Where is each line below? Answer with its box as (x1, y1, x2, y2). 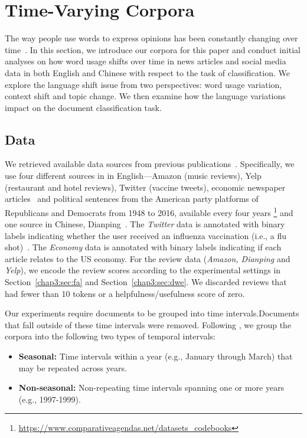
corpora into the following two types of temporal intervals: (5, 330, 215, 342)
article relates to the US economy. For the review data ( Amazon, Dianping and (5, 252, 290, 264)
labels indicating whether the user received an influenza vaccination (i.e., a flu (5, 229, 287, 241)
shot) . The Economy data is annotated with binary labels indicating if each (5, 241, 282, 253)
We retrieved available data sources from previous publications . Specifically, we (5, 158, 295, 170)
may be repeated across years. (18, 361, 127, 374)
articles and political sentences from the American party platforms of (5, 192, 259, 205)
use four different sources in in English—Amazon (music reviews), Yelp (5, 169, 262, 182)
